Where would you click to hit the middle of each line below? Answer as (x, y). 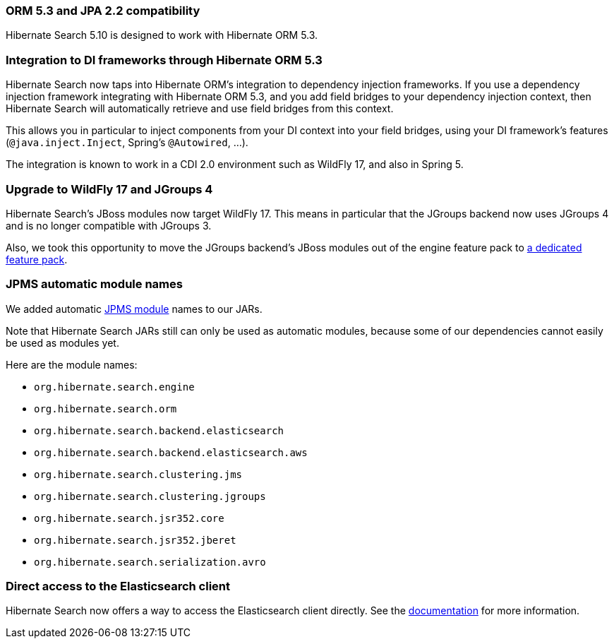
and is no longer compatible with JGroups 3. (109, 225)
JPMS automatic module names (94, 284)
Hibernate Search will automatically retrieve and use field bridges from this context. (200, 109)
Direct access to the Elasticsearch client (118, 586)
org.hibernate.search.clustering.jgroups (150, 496)
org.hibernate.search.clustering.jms (138, 474)
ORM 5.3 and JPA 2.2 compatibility (103, 11)
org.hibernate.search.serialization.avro (150, 562)
